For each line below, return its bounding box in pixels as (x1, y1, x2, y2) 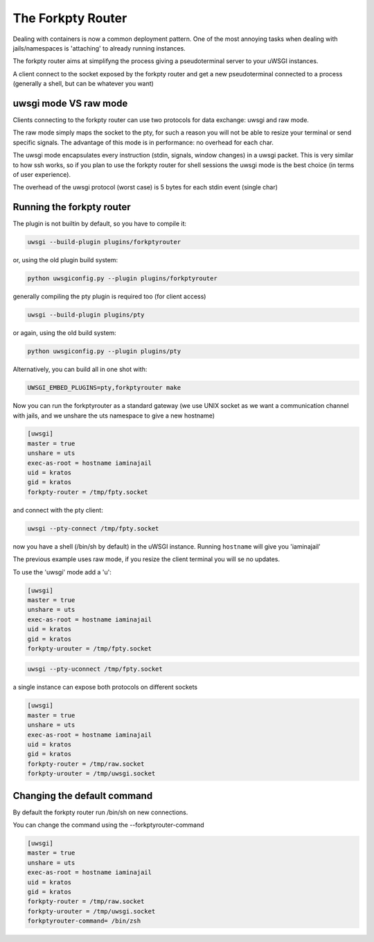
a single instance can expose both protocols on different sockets (12, 683, 197, 692)
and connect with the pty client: (12, 506, 103, 514)
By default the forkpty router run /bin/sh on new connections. (12, 808, 188, 816)
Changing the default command (12, 789, 153, 801)
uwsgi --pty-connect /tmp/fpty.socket (27, 524, 159, 532)
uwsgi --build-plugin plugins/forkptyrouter (27, 238, 181, 246)
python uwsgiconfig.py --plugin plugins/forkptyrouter (27, 275, 217, 282)
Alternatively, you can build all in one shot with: (12, 365, 148, 374)
